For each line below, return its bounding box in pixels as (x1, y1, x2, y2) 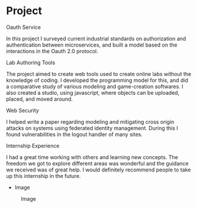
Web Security (6, 107, 40, 114)
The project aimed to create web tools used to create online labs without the (6, 70, 192, 77)
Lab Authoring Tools (6, 59, 55, 66)
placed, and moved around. (6, 95, 73, 103)
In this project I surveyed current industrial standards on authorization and (6, 35, 186, 42)
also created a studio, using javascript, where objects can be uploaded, (6, 89, 180, 96)
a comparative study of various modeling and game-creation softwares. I (6, 82, 184, 90)
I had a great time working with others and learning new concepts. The (6, 153, 178, 160)
